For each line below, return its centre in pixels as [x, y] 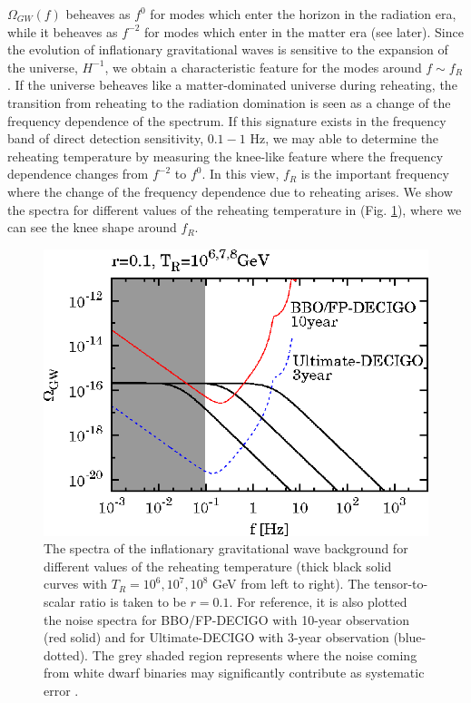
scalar [60, 601]
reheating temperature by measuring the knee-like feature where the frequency [226, 156]
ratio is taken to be [132, 601]
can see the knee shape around [92, 227]
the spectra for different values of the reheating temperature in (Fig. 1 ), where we [235, 209]
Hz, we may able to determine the [344, 138]
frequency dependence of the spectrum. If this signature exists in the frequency [227, 120]
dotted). [66, 654]
